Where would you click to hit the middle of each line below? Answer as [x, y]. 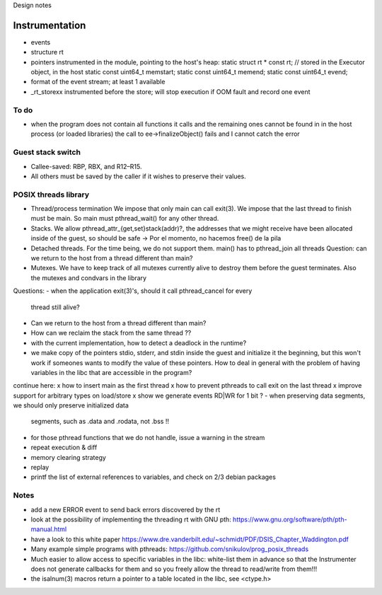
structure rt [47, 52]
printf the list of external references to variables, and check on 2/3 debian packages [153, 477]
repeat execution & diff [64, 447]
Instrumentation [50, 25]
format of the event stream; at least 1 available [98, 82]
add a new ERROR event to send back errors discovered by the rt [126, 509]
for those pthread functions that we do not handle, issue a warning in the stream [148, 437]
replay [40, 468]
